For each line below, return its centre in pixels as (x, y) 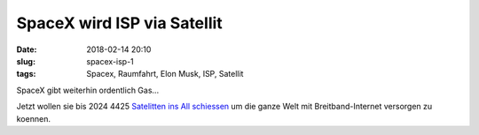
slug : (26, 61)
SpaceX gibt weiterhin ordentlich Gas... (88, 90)
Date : (27, 49)
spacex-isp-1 (110, 61)
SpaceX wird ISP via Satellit (120, 23)
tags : (26, 74)
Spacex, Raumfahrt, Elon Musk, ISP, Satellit (165, 74)
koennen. (33, 118)
